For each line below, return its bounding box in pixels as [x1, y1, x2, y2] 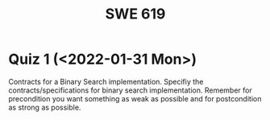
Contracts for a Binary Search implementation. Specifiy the [8, 77, 204, 86]
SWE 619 [105, 5, 166, 23]
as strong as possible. [8, 102, 81, 112]
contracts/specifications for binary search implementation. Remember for [8, 85, 252, 95]
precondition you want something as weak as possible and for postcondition [8, 93, 262, 103]
